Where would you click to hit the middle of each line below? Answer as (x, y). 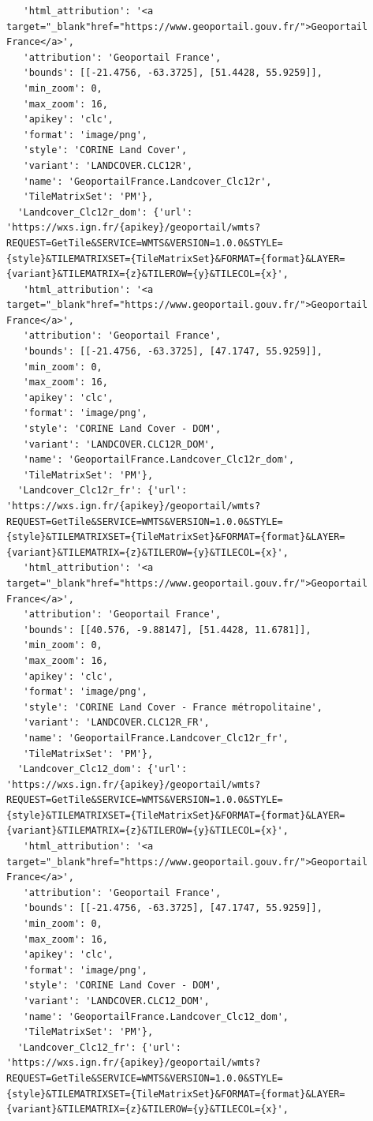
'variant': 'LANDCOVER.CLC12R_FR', (116, 723)
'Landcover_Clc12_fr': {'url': (99, 1047)
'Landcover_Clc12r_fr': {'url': (103, 491)
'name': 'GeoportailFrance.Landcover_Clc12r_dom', (159, 460)
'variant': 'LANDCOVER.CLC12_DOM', (116, 1001)
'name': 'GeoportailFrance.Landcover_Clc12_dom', (156, 1016)
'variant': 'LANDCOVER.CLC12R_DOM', (119, 444)
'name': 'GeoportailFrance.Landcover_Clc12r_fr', (156, 738)
